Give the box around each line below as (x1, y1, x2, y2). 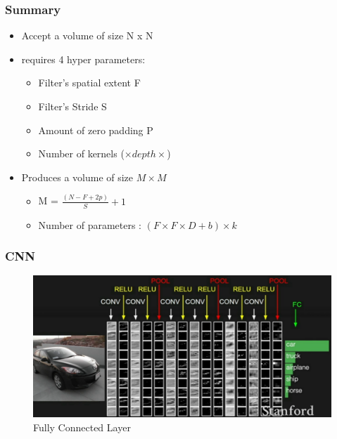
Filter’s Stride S (38, 99, 107, 113)
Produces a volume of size (21, 169, 134, 184)
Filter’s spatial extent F (38, 75, 141, 90)
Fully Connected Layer (33, 419, 131, 434)
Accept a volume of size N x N (21, 28, 153, 43)
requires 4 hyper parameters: (21, 51, 146, 66)
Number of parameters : (38, 217, 142, 232)
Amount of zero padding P (38, 122, 153, 137)
